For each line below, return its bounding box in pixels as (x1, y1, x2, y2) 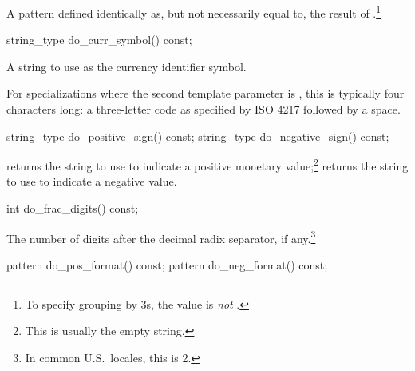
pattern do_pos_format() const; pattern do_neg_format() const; (6, 256, 328, 273)
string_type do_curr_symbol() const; (6, 31, 192, 48)
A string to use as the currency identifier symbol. (6, 58, 247, 74)
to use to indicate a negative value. (6, 173, 177, 189)
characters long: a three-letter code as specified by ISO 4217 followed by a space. (6, 101, 401, 118)
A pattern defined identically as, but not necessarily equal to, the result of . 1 (6, 2, 381, 21)
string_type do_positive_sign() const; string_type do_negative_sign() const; (6, 127, 389, 144)
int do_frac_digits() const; (6, 200, 139, 217)
